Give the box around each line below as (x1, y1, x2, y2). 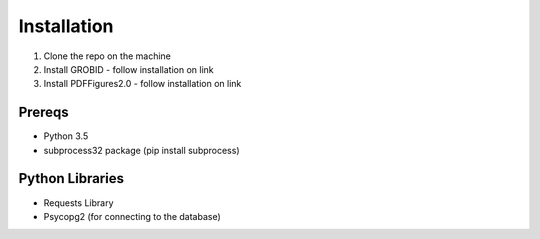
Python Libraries (18, 170, 125, 187)
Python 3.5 (43, 130, 89, 142)
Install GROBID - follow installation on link (43, 63, 214, 75)
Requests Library (43, 196, 114, 209)
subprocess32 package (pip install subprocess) (43, 144, 240, 156)
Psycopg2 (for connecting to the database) (43, 210, 222, 222)
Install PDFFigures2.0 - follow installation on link (43, 78, 242, 90)
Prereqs (18, 104, 69, 121)
